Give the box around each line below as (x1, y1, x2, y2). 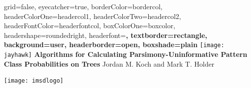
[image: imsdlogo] (4, 77, 64, 85)
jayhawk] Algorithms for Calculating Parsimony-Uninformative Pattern (4, 49, 248, 59)
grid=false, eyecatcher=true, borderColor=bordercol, (4, 1, 162, 11)
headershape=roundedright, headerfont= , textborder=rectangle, (4, 30, 207, 40)
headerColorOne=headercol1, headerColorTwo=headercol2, (4, 11, 181, 21)
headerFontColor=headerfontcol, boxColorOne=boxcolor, (4, 20, 176, 31)
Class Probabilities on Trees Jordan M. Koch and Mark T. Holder (4, 58, 214, 69)
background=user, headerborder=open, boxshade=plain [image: (4, 39, 225, 50)
